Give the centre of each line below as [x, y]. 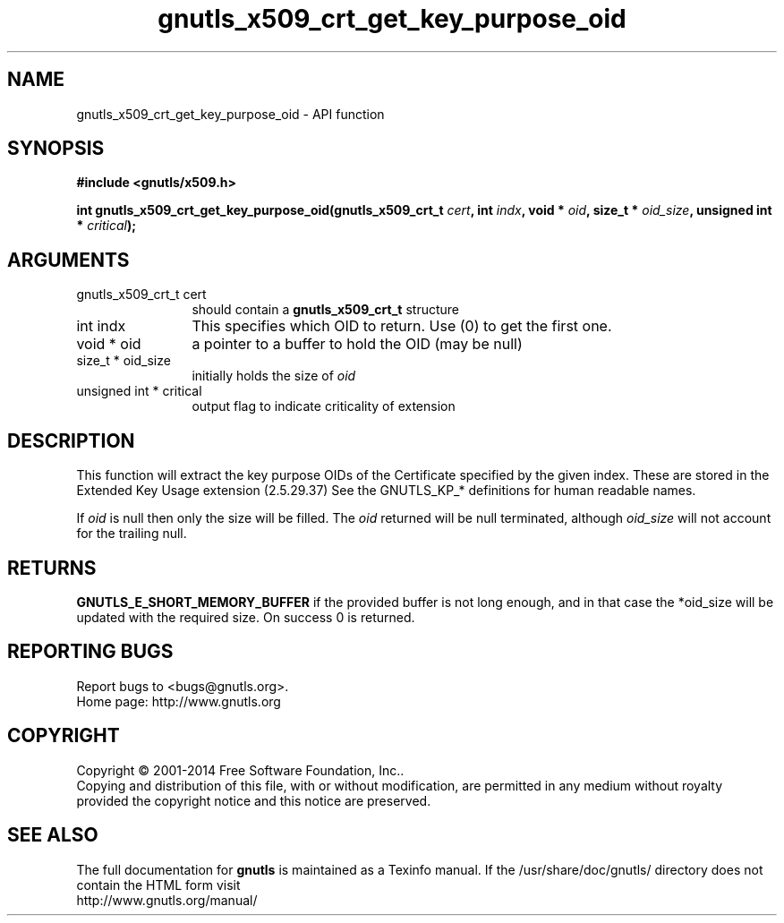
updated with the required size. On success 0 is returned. [246, 617]
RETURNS [52, 568]
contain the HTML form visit [158, 885]
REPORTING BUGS [90, 652]
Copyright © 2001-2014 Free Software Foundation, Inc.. [240, 770]
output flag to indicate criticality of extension [324, 406]
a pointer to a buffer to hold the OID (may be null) [357, 344]
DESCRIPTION [71, 440]
